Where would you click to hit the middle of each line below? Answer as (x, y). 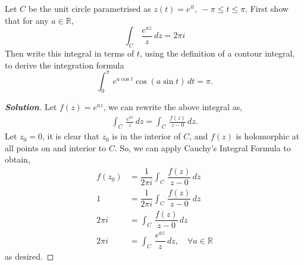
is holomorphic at (268, 136)
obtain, (18, 159)
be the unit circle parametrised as (90, 8)
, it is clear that (70, 136)
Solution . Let (31, 107)
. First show (267, 8)
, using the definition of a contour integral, (217, 53)
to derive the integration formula (65, 65)
